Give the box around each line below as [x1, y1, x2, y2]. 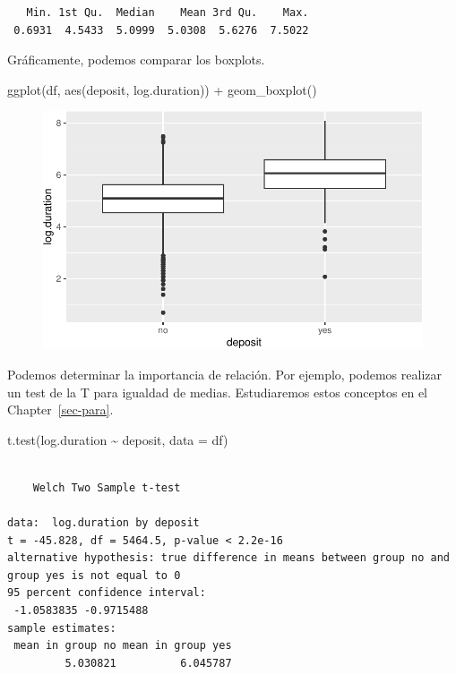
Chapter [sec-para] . [7, 400, 114, 419]
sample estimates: [7, 621, 116, 635]
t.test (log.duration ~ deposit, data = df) [7, 430, 228, 448]
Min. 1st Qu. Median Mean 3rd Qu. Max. [26, 6, 309, 19]
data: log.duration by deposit [7, 516, 200, 530]
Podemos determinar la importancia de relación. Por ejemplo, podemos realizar [7, 364, 442, 383]
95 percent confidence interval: [7, 586, 206, 600]
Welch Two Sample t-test [32, 481, 181, 494]
